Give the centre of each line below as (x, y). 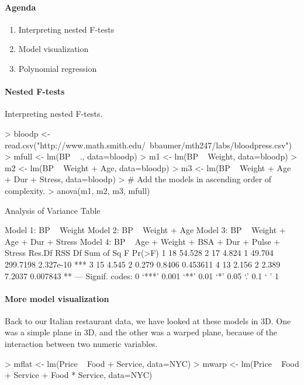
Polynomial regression (58, 68)
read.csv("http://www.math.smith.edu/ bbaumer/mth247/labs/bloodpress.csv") (148, 145)
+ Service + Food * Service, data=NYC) (79, 375)
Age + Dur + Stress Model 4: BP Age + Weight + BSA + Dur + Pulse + (143, 241)
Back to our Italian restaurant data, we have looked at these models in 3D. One (148, 320)
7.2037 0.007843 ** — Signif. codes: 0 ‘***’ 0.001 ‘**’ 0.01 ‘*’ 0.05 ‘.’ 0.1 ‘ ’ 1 (142, 275)
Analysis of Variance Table (53, 210)
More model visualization (57, 298)
